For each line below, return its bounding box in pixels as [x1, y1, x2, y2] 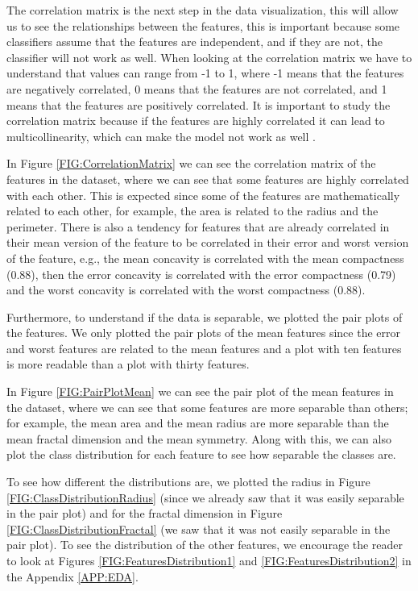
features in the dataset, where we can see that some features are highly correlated [6, 170, 409, 187]
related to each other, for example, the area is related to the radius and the [6, 202, 379, 219]
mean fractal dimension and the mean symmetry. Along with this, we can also [6, 430, 391, 447]
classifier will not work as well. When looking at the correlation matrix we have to [6, 48, 412, 65]
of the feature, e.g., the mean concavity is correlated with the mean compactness [6, 249, 404, 266]
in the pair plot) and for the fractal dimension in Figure [6, 505, 283, 522]
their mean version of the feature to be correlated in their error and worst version [6, 234, 409, 251]
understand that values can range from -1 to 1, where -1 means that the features [6, 65, 404, 81]
